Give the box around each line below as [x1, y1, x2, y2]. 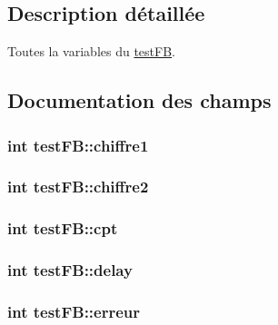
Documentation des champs [7, 86, 272, 114]
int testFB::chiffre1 [7, 133, 149, 156]
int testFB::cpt [7, 217, 118, 240]
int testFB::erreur [7, 300, 141, 322]
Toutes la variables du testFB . [7, 42, 176, 61]
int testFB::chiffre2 [7, 175, 149, 198]
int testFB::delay [7, 259, 133, 281]
